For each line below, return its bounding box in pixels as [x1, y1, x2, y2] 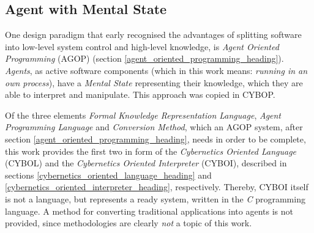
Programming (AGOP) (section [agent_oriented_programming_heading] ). [5, 52, 284, 65]
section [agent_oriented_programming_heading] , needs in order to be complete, [5, 132, 306, 145]
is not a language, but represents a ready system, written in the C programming [5, 192, 305, 205]
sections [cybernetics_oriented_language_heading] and [5, 168, 212, 181]
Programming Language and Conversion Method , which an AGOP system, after [5, 120, 303, 133]
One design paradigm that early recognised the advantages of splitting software [5, 28, 302, 41]
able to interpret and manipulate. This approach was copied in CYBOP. [5, 88, 275, 101]
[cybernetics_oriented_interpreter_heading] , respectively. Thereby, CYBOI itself [5, 180, 308, 193]
